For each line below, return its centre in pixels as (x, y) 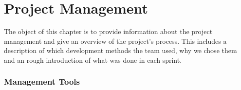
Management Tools (42, 81)
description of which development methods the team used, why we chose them (120, 50)
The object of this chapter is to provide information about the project (108, 31)
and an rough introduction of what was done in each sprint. (93, 60)
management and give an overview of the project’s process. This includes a (115, 41)
